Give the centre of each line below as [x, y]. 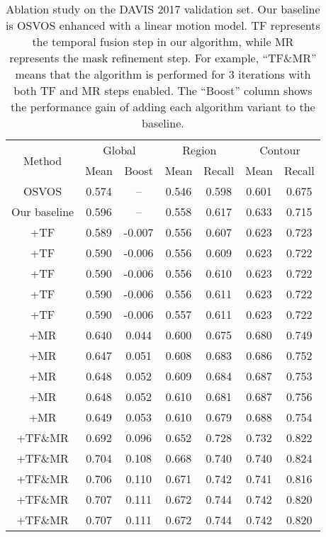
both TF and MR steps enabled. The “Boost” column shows [163, 90]
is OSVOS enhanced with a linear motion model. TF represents [163, 25]
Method [43, 160]
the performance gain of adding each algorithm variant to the [163, 107]
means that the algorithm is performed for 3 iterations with [163, 74]
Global [119, 150]
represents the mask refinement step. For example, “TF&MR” [163, 58]
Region [199, 150]
